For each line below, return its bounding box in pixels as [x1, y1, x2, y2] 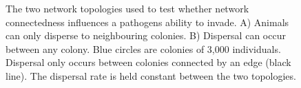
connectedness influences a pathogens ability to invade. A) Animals [6, 14, 289, 29]
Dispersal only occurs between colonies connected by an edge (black [6, 55, 291, 69]
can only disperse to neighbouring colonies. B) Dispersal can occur [6, 28, 286, 43]
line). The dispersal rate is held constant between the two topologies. [6, 68, 296, 82]
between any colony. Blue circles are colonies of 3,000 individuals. [6, 41, 281, 56]
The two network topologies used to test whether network [6, 1, 249, 15]
